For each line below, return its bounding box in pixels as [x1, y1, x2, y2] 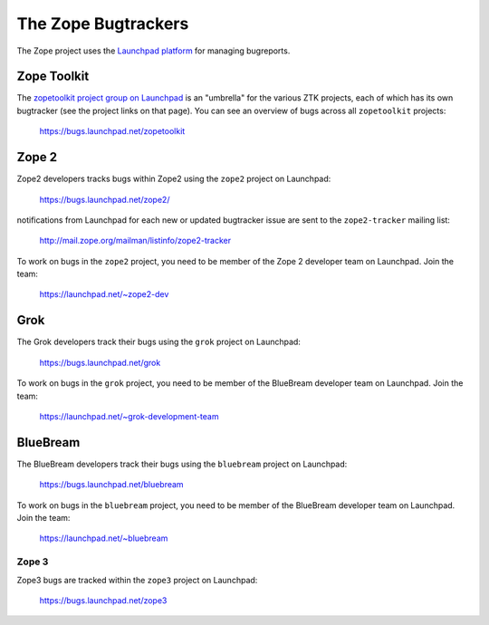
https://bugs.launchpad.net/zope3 [39, 594, 168, 606]
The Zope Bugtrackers [16, 14, 189, 34]
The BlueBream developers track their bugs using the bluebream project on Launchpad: [16, 458, 348, 469]
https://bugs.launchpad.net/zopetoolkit [39, 126, 186, 137]
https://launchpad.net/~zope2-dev [39, 289, 169, 300]
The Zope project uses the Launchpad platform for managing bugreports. [16, 45, 291, 56]
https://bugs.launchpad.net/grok [39, 357, 161, 368]
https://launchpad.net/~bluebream [39, 533, 168, 543]
